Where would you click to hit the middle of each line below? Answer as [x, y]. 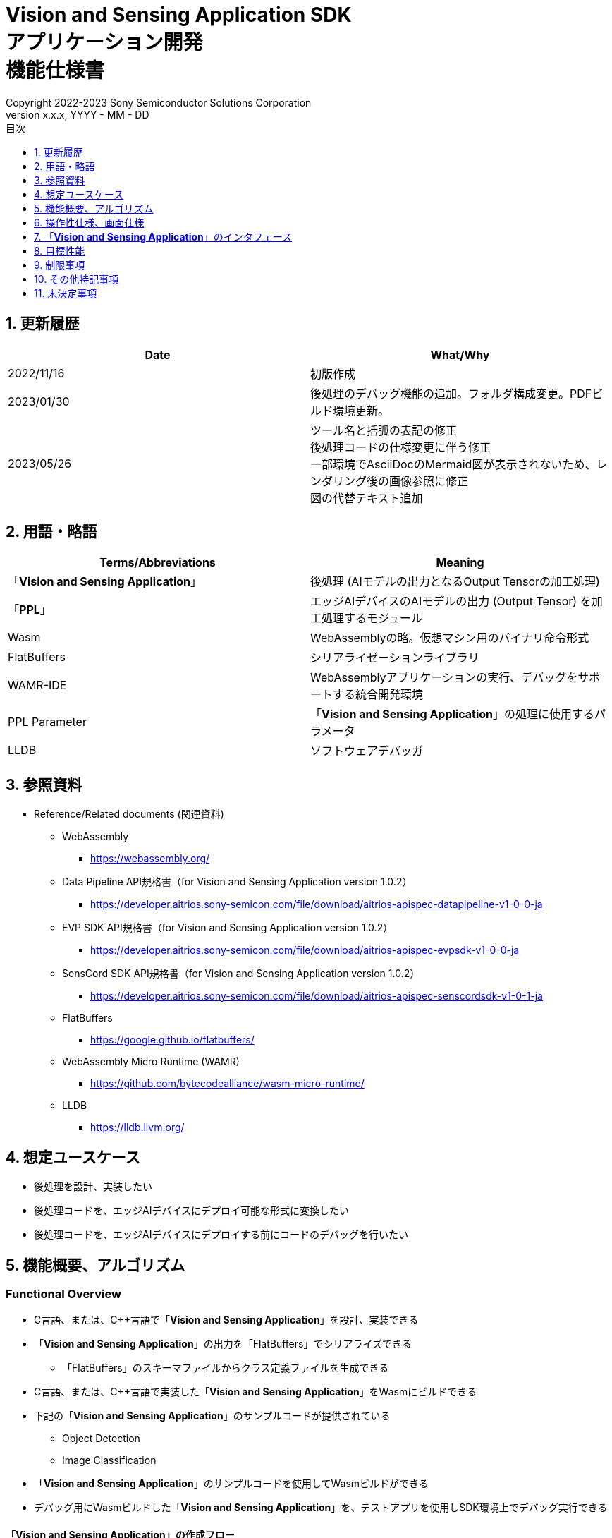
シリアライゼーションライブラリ [395, 658]
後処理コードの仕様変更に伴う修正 [401, 447]
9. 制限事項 [60, 265]
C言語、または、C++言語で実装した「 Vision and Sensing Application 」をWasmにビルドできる [255, 1392]
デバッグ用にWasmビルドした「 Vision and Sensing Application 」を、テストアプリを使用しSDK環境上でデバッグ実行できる [321, 1508]
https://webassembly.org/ [150, 859]
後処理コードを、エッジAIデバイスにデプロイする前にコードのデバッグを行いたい [221, 1235]
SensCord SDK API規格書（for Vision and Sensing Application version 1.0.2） [241, 974]
